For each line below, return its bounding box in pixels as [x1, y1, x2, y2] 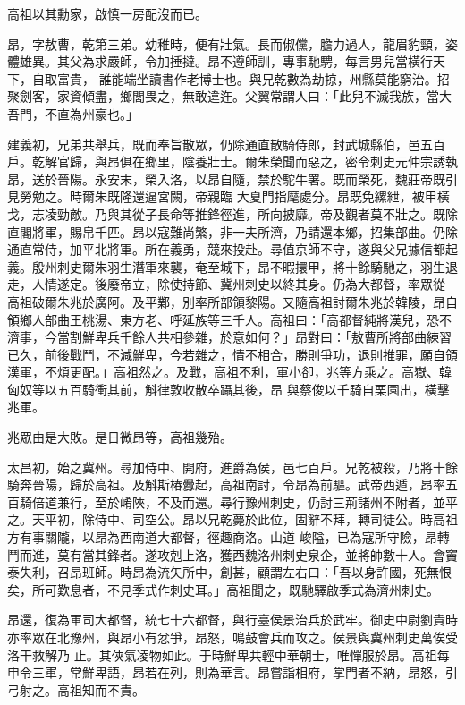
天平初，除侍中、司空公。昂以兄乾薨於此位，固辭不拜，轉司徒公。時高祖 [31, 510, 458, 529]
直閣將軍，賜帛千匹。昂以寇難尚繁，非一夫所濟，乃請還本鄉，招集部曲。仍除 [7, 222, 458, 241]
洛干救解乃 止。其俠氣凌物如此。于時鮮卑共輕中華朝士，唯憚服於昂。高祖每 [7, 645, 450, 664]
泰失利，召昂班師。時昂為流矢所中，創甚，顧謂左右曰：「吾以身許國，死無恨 [7, 563, 452, 582]
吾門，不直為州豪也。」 [7, 104, 139, 123]
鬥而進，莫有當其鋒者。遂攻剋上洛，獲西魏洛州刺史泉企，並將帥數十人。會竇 [7, 545, 458, 564]
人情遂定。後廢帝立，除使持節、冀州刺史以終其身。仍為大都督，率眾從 [31, 275, 445, 293]
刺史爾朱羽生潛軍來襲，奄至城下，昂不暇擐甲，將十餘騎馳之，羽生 [56, 257, 445, 276]
